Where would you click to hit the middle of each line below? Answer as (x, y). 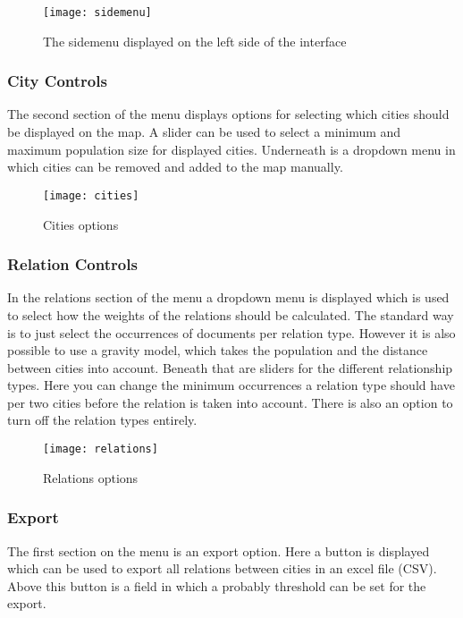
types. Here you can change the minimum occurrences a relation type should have (231, 385)
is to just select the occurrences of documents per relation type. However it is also (231, 332)
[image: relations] (101, 449)
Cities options (81, 224)
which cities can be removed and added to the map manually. (175, 167)
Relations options (91, 477)
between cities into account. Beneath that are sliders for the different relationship (230, 367)
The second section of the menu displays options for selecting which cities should (228, 114)
